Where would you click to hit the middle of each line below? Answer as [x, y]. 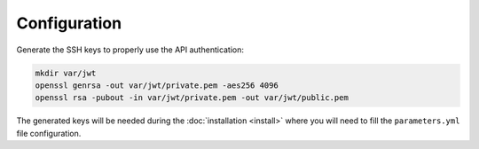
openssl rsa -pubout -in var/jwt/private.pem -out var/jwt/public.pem [192, 98]
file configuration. [49, 133]
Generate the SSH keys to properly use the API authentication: [130, 50]
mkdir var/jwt [66, 73]
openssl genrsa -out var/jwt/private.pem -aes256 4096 [157, 85]
